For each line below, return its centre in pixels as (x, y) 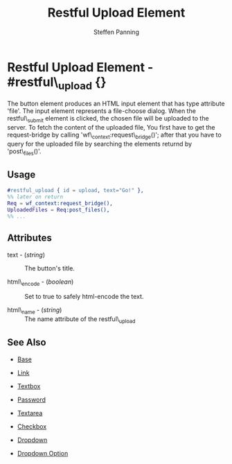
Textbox (29, 386)
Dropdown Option (43, 453)
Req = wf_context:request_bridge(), (60, 204)
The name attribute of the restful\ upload (80, 320)
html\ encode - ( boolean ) (41, 282)
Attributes (29, 238)
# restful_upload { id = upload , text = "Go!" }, (75, 191)
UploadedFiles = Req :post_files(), (59, 210)
